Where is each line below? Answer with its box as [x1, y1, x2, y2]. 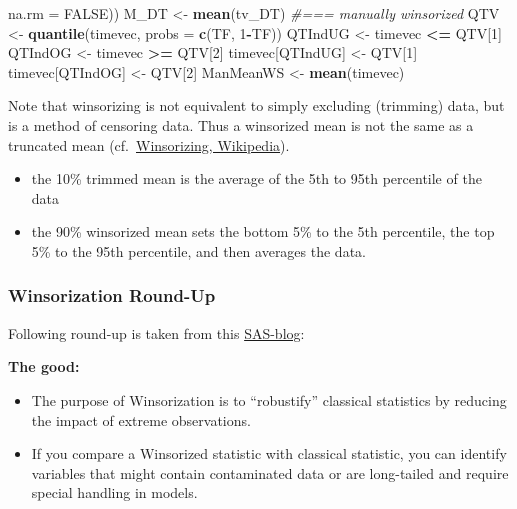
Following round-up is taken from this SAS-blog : [8, 322, 305, 343]
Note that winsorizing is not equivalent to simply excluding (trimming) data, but [8, 95, 505, 116]
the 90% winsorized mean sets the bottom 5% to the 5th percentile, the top [31, 221, 495, 242]
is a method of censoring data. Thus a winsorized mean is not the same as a [8, 114, 474, 135]
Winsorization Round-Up [8, 283, 216, 308]
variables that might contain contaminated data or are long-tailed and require [31, 462, 509, 483]
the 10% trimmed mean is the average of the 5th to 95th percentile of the [31, 168, 482, 189]
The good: [8, 356, 80, 377]
